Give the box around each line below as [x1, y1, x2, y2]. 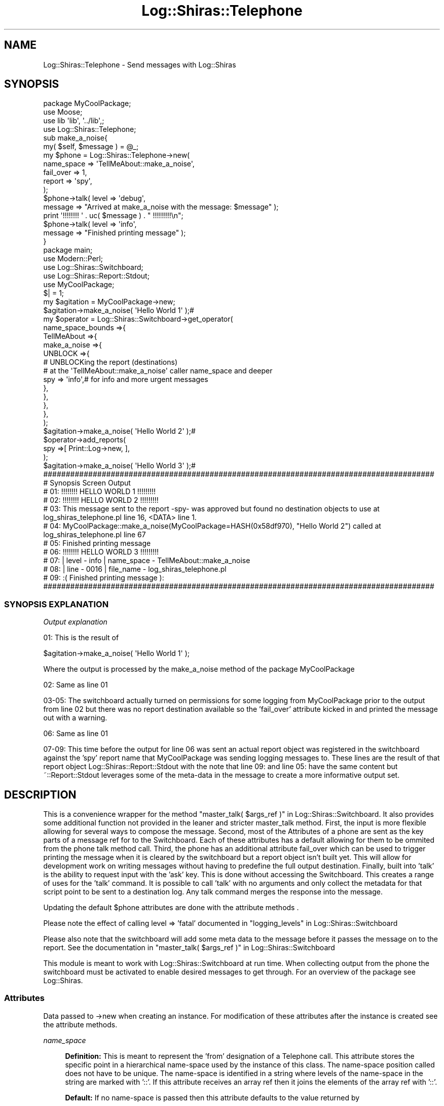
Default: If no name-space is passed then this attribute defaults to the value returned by [65, 1093, 360, 1102]
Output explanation [43, 617, 107, 627]
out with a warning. [43, 713, 107, 722]
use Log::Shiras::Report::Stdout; [43, 271, 150, 281]
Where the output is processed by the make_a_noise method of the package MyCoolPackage [43, 665, 355, 674]
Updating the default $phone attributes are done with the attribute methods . [43, 903, 299, 912]
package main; [43, 246, 93, 255]
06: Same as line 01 [43, 729, 108, 738]
